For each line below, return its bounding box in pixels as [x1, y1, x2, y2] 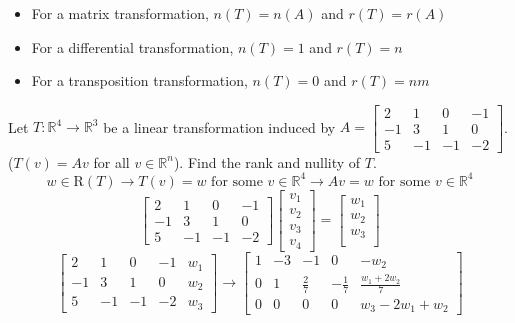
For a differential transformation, [31, 36, 234, 57]
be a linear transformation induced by [103, 116, 336, 137]
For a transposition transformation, [31, 70, 248, 91]
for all [93, 151, 130, 172]
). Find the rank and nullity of [173, 151, 361, 172]
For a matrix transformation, [31, 3, 209, 23]
